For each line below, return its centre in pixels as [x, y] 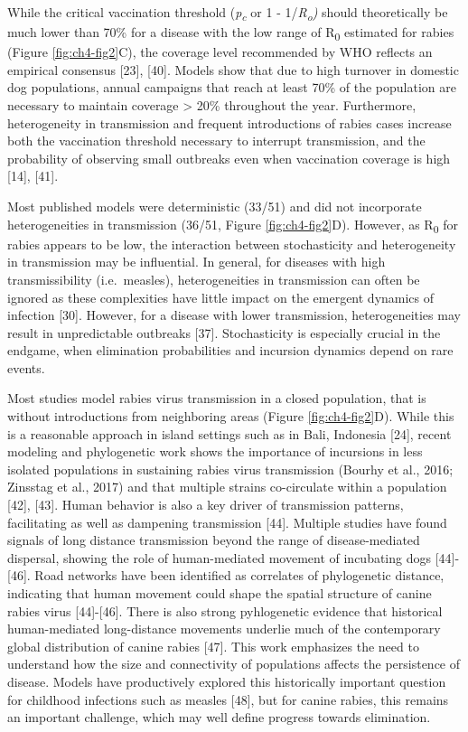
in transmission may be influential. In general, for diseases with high [197, 262]
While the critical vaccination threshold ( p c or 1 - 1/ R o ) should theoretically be [228, 13]
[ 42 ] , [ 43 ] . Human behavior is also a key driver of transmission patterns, [206, 505]
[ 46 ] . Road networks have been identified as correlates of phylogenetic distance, [226, 575]
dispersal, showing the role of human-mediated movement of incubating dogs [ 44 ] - [234, 557]
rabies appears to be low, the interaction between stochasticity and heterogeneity [232, 244]
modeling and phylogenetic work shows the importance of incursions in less [215, 451]
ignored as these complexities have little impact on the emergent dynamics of [221, 297]
